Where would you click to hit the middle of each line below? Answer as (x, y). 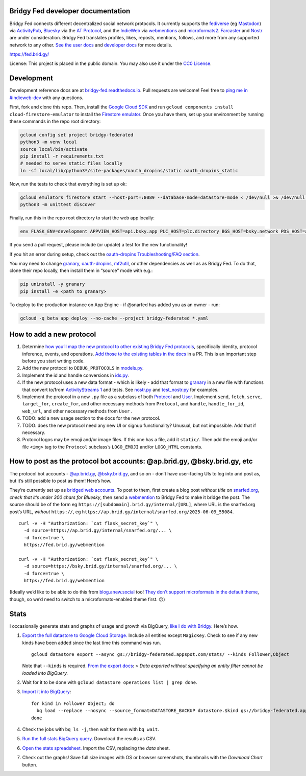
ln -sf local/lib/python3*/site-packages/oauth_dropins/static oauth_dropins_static (129, 170)
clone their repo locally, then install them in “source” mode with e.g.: (81, 270)
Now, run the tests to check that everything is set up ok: (68, 184)
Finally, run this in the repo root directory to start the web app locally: (82, 218)
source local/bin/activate (54, 149)
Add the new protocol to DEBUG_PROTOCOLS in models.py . (83, 368)
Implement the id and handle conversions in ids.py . (76, 375)
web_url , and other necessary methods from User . (77, 411)
